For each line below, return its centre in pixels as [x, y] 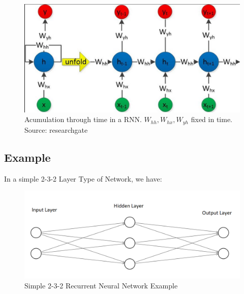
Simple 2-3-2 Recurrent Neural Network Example [101, 286]
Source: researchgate [56, 129]
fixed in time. [211, 119]
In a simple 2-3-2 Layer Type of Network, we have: [83, 178]
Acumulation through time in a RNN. [83, 119]
